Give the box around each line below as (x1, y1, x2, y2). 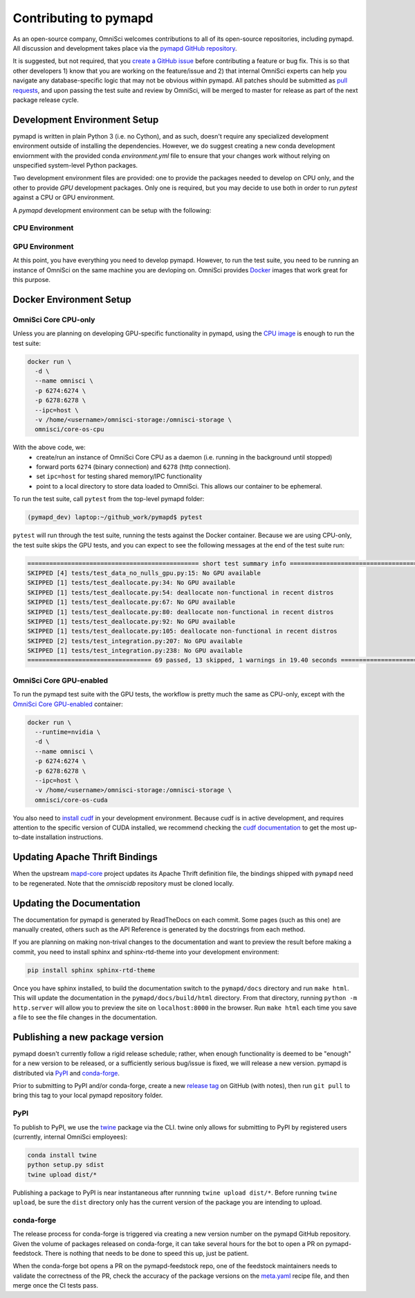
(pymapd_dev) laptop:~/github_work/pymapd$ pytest (27, 514, 203, 521)
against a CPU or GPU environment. (12, 193, 116, 202)
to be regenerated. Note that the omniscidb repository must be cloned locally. (12, 879, 234, 887)
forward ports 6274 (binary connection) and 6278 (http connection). (36, 463, 231, 471)
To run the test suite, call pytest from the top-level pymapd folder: (12, 495, 205, 503)
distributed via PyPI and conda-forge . (12, 1069, 120, 1077)
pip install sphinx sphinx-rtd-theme (27, 966, 156, 974)
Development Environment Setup (12, 114, 159, 125)
